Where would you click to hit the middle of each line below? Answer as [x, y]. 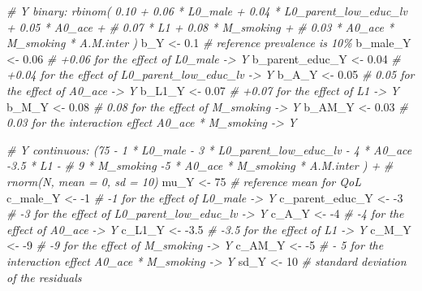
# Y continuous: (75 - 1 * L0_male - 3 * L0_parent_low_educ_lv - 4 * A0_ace [209, 149]
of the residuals [44, 277]
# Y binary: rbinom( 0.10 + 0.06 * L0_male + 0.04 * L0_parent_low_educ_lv [207, 11]
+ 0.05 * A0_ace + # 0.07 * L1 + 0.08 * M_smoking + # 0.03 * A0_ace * [200, 26]
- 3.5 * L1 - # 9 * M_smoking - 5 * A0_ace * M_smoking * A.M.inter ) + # [200, 165]
